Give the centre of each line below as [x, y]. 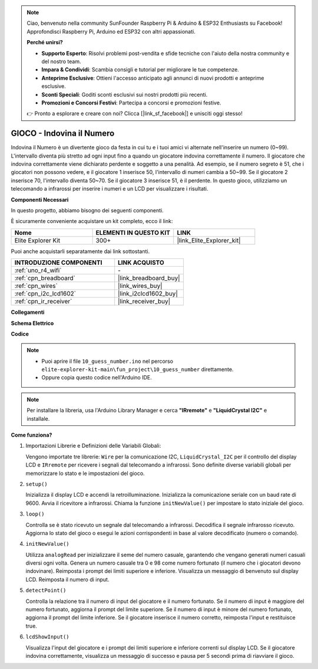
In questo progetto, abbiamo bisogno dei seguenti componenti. [87, 210]
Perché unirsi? [45, 42]
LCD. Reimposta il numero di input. [67, 579]
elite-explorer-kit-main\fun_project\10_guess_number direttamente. [138, 369]
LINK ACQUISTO [141, 263]
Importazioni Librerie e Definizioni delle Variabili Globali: [93, 446]
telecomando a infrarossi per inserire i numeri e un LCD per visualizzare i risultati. [110, 189]
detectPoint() [46, 591]
